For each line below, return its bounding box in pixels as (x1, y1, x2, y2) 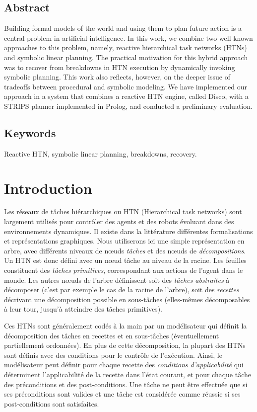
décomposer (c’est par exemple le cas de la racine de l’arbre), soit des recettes (4, 284, 239, 295)
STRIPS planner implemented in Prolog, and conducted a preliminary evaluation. (4, 100, 253, 111)
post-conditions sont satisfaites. (4, 398, 99, 409)
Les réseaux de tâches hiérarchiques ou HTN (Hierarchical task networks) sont (4, 206, 242, 217)
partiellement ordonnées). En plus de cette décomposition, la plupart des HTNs (4, 340, 246, 350)
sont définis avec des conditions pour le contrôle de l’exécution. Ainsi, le (4, 349, 222, 360)
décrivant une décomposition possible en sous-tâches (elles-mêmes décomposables (4, 294, 250, 304)
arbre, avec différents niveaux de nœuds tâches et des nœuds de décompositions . (4, 245, 246, 255)
